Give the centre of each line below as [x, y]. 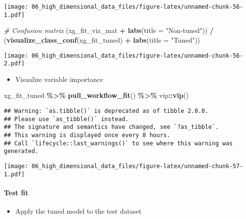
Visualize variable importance [59, 79]
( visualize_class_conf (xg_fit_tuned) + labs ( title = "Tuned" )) [102, 39]
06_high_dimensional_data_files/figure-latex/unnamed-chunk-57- [137, 166]
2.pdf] [14, 64]
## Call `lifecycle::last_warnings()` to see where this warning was [118, 143]
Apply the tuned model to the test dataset [78, 211]
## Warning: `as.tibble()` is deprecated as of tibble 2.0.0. [106, 111]
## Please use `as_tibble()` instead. [66, 119]
